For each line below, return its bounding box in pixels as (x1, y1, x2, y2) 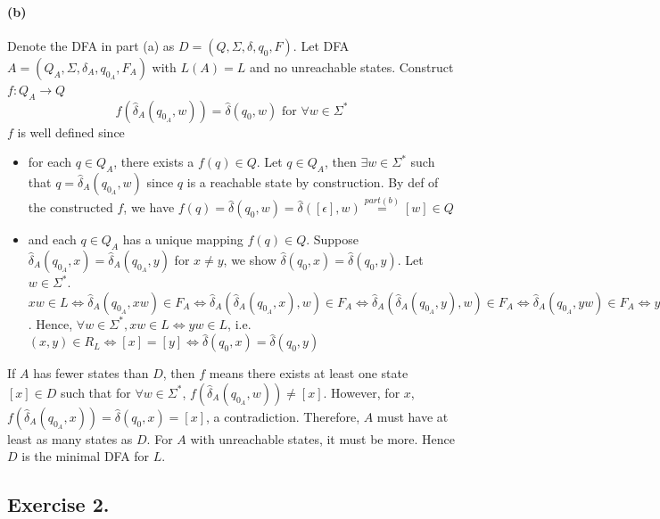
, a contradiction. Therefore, (206, 407, 360, 425)
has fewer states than (33, 364, 149, 383)
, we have (123, 198, 175, 217)
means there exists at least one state (209, 364, 408, 383)
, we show (223, 251, 276, 268)
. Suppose (306, 230, 359, 249)
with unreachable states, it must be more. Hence (190, 429, 456, 448)
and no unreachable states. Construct (249, 57, 454, 76)
